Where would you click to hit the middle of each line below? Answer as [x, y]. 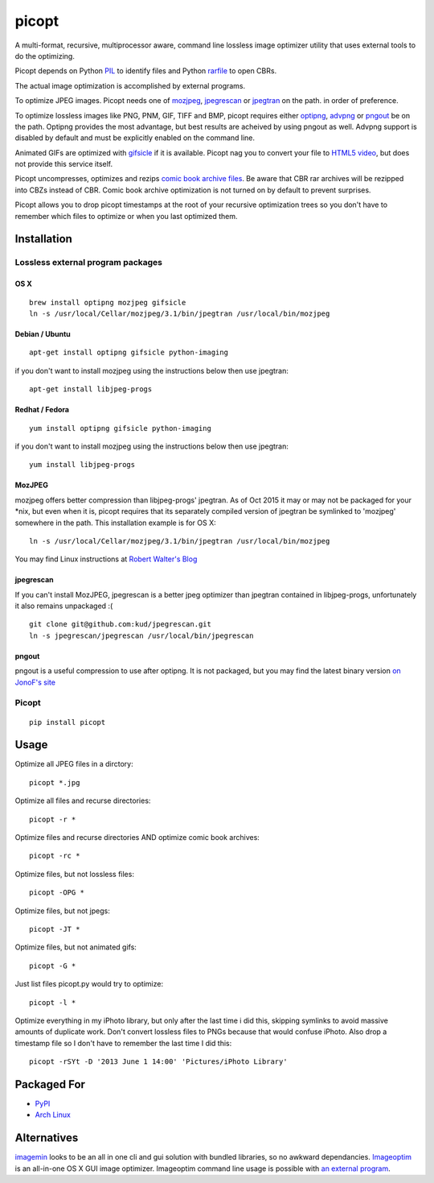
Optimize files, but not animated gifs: [76, 947]
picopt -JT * [55, 929]
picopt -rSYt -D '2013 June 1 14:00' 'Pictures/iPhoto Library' [159, 1062]
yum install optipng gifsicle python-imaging [121, 428]
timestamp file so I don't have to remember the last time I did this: [123, 1043]
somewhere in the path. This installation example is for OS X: [115, 523]
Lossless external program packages [88, 263]
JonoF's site [35, 682]
